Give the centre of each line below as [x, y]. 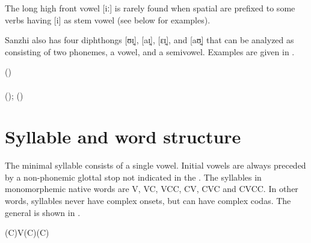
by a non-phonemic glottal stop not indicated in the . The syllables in [133, 177]
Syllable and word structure [123, 136]
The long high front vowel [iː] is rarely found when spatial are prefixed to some [150, 8]
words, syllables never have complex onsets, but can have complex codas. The [148, 201]
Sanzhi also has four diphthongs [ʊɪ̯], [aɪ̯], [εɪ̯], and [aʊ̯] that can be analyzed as [149, 40]
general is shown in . [43, 212]
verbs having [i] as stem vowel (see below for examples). [108, 19]
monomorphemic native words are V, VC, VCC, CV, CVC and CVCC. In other [152, 189]
